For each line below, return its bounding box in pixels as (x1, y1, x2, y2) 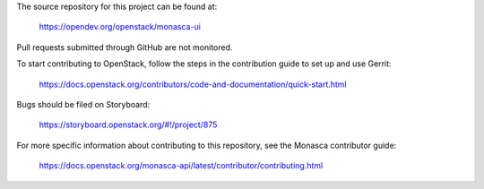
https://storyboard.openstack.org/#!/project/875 (39, 119, 218, 130)
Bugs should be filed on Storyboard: (16, 99, 151, 109)
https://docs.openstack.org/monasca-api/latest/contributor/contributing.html (39, 160, 324, 171)
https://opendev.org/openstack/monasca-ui (39, 21, 202, 32)
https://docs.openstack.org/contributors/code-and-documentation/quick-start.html (39, 79, 347, 90)
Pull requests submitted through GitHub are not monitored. (16, 41, 233, 53)
